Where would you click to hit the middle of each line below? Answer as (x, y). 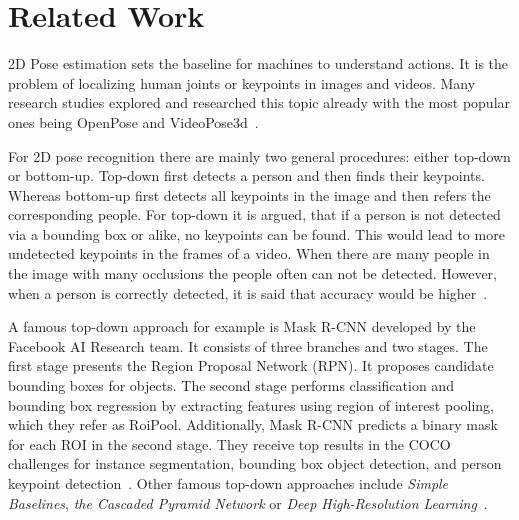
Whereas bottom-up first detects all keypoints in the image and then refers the (249, 194)
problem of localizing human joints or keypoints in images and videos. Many (242, 82)
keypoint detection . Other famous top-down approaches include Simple (228, 483)
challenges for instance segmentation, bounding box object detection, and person (255, 463)
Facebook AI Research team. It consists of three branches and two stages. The (248, 345)
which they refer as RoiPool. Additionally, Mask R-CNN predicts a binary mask (253, 424)
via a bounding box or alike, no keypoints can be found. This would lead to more (256, 233)
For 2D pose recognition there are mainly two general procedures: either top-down (259, 155)
